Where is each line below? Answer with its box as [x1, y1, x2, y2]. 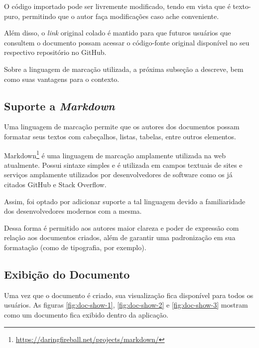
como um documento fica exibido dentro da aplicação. [4, 309, 168, 320]
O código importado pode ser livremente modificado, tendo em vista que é [4, 1, 231, 11]
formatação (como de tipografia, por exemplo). [4, 242, 146, 252]
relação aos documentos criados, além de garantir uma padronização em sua [4, 232, 236, 243]
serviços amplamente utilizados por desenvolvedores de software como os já [4, 169, 233, 180]
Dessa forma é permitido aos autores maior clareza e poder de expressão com [4, 222, 239, 233]
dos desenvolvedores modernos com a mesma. [4, 206, 142, 216]
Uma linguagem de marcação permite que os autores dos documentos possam [4, 121, 240, 132]
